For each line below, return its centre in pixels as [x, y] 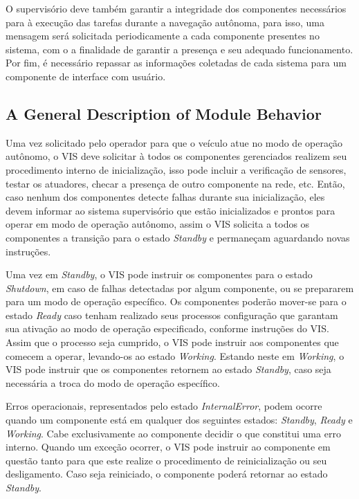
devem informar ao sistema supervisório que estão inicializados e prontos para [171, 210]
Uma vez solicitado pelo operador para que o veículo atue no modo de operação [174, 142]
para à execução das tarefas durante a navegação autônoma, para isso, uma [165, 22]
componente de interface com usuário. [86, 76]
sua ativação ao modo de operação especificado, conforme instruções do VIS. [167, 328]
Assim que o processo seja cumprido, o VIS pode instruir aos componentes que [172, 342]
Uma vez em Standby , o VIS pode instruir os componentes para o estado [159, 274]
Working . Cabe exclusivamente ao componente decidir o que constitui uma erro [173, 433]
